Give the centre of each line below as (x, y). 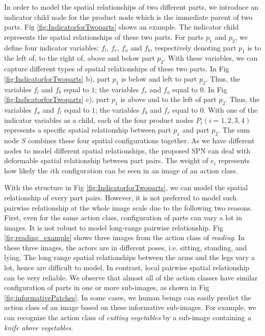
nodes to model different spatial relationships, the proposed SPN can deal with (127, 150)
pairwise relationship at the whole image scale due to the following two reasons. (128, 207)
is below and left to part (159, 78)
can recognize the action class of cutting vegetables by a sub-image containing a (128, 317)
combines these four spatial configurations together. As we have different (141, 140)
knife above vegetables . (39, 327)
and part (196, 130)
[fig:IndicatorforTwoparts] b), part (57, 78)
